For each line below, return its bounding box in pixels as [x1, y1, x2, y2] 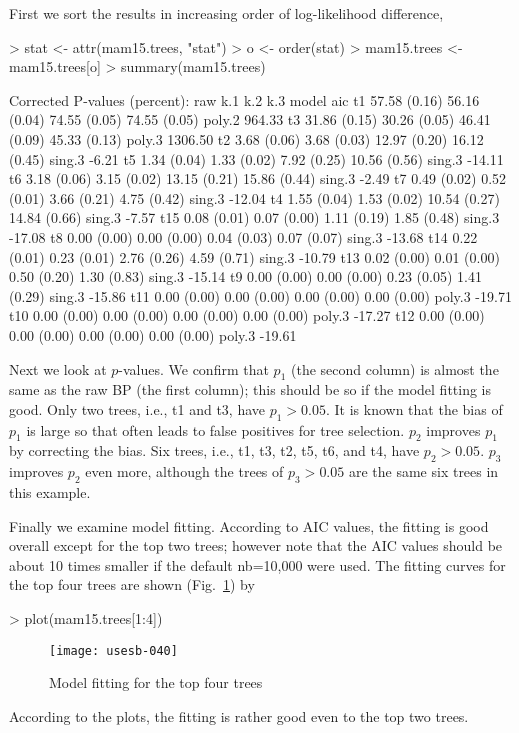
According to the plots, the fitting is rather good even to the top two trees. [9, 705, 469, 726]
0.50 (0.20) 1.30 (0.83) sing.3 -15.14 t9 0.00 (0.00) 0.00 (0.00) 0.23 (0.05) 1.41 [9, 266, 482, 287]
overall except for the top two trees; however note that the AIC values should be [9, 535, 503, 556]
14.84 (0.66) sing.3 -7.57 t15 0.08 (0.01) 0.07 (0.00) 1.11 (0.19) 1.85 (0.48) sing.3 [9, 207, 500, 228]
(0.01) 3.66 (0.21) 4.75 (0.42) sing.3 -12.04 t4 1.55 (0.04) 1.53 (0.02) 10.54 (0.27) [9, 187, 500, 208]
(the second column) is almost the [290, 358, 499, 379]
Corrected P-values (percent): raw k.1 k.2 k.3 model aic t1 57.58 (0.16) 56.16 [9, 89, 480, 110]
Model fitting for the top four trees [49, 672, 263, 693]
